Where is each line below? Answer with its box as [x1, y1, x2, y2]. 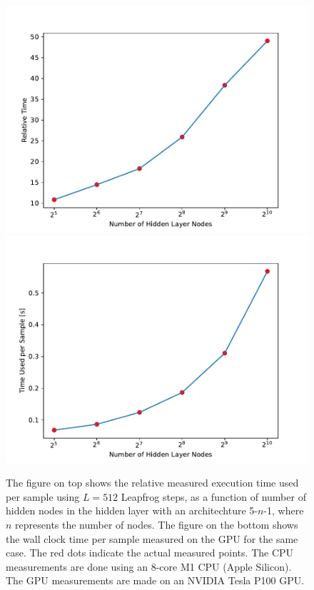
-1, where [263, 503, 304, 518]
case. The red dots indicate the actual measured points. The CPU [6, 545, 294, 560]
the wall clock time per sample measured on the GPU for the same [6, 531, 298, 546]
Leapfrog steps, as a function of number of [121, 489, 306, 504]
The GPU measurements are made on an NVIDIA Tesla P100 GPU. [6, 573, 305, 588]
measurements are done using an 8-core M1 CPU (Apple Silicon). [6, 559, 292, 574]
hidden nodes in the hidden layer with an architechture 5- [6, 503, 258, 518]
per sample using [6, 489, 80, 504]
